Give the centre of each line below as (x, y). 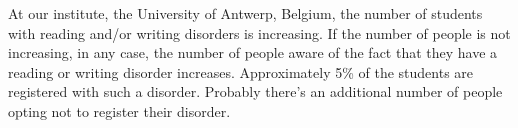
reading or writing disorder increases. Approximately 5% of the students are (241, 71)
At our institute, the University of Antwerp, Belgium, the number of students (245, 13)
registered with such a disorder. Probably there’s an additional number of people (255, 91)
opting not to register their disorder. (119, 110)
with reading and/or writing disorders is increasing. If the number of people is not (259, 32)
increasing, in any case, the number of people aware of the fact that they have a (253, 52)
